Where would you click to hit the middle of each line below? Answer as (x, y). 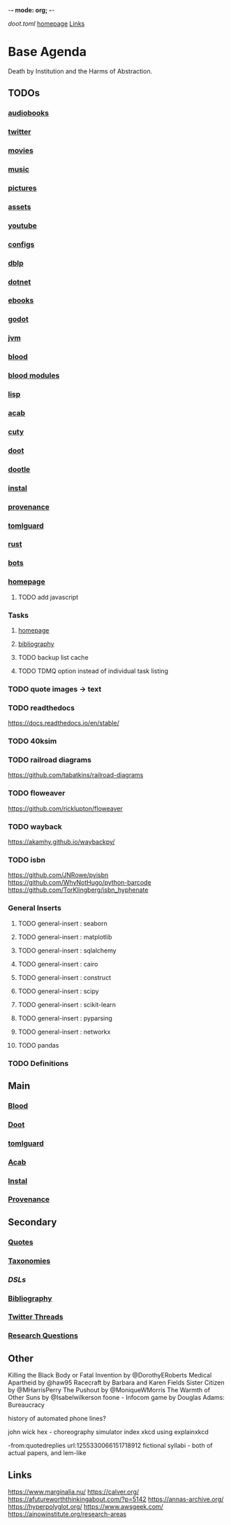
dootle (19, 469)
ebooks (21, 301)
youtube (23, 225)
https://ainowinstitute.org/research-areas (67, 1514)
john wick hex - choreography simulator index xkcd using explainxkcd (108, 1432)
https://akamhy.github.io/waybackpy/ (61, 842)
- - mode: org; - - (31, 10)
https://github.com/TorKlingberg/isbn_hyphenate (78, 890)
